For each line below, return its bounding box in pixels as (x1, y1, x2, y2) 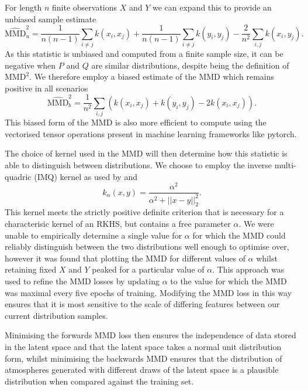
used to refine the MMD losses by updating (5, 274, 160, 287)
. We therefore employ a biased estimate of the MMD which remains (29, 70, 275, 83)
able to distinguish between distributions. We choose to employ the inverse (5, 158, 272, 171)
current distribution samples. (5, 309, 108, 321)
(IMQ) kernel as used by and (34, 170, 137, 182)
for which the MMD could (192, 229, 286, 241)
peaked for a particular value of (92, 263, 205, 276)
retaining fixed (5, 263, 57, 276)
